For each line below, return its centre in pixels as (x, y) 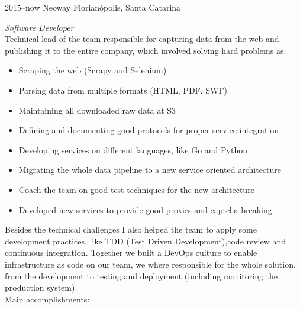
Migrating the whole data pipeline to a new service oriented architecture (150, 170)
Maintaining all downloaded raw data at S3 (97, 110)
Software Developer (39, 27)
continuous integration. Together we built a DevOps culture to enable (131, 252)
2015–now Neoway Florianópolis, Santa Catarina (93, 7)
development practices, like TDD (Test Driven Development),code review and (146, 241)
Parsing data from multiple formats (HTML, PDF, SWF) (123, 90)
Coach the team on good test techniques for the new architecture (136, 189)
